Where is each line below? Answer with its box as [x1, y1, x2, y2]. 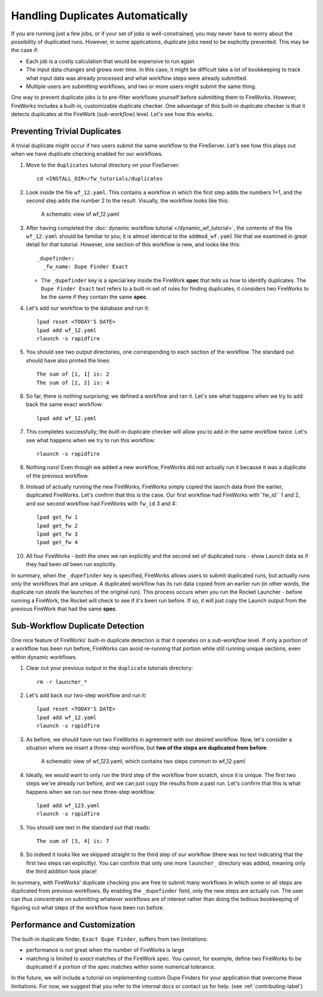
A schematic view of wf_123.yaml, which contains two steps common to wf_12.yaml [41, 758, 245, 765]
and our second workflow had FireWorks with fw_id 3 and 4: [26, 500, 177, 507]
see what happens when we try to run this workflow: [26, 436, 156, 443]
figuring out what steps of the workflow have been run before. [11, 904, 164, 911]
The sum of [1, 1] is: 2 [36, 371, 109, 377]
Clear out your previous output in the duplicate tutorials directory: [26, 664, 193, 672]
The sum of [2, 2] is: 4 [36, 379, 109, 386]
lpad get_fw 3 [36, 531, 78, 537]
